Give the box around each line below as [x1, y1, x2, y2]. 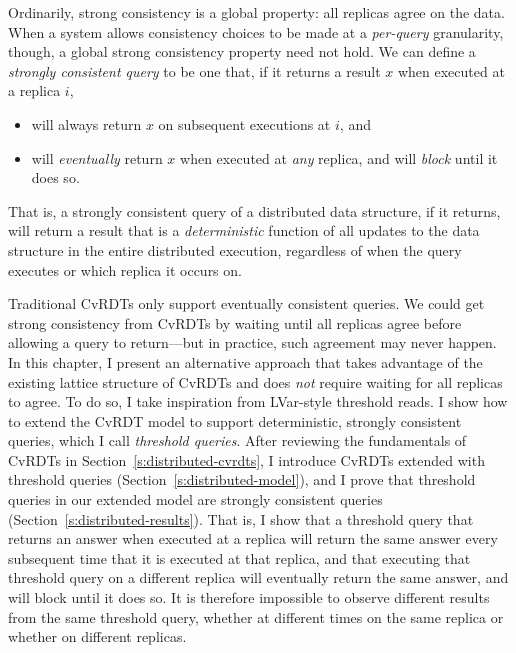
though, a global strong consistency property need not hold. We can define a [8, 41, 476, 62]
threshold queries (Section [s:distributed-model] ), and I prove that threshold [8, 469, 476, 490]
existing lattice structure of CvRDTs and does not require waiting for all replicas [8, 371, 503, 392]
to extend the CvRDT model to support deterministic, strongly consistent [8, 410, 462, 431]
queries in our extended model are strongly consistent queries [8, 489, 383, 510]
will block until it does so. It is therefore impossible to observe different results [8, 587, 490, 608]
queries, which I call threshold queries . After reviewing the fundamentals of [8, 430, 467, 451]
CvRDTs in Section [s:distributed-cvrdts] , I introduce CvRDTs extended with [8, 449, 485, 470]
